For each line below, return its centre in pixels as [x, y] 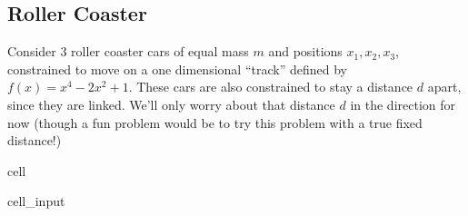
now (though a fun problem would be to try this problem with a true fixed [215, 122]
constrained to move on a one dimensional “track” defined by [177, 69]
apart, [444, 87]
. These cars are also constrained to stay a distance [271, 87]
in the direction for [403, 104]
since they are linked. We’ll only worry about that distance [171, 104]
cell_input [36, 201]
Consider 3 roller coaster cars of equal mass [128, 51]
